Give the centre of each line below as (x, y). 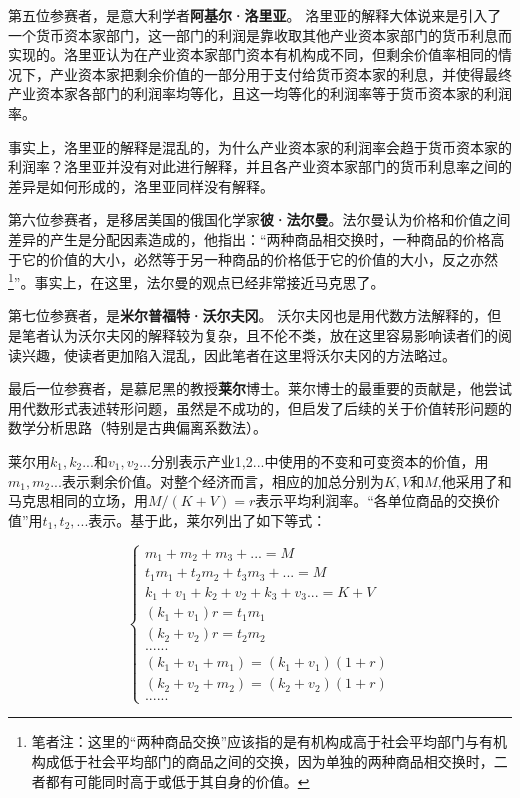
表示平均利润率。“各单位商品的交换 (370, 500)
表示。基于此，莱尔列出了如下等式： (207, 519)
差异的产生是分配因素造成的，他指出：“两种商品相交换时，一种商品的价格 (249, 238)
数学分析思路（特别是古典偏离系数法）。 (137, 427)
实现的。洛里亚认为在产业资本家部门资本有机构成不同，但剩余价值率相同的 (253, 54)
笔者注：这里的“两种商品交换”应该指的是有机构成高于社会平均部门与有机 (269, 741)
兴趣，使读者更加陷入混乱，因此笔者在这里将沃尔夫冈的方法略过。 (238, 354)
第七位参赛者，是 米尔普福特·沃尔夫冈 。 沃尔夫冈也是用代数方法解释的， (248, 315)
